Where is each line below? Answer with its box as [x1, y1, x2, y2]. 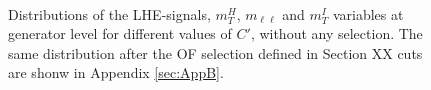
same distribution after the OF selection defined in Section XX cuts [8, 42, 423, 63]
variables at [332, 3, 404, 24]
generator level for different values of [8, 23, 232, 44]
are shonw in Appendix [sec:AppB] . [8, 62, 224, 83]
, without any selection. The [250, 23, 423, 44]
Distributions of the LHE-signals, [8, 3, 211, 24]
